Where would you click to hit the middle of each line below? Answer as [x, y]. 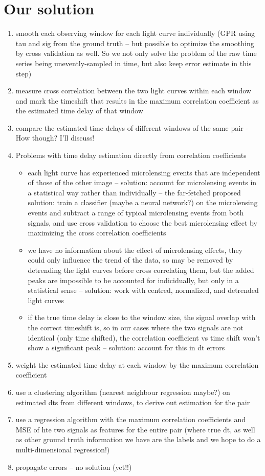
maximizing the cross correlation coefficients [97, 233]
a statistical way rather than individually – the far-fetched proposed [134, 192]
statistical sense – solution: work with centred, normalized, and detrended [143, 290]
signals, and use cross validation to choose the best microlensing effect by [142, 222]
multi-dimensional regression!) [63, 449]
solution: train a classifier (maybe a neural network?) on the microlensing [143, 202]
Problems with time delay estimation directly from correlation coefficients [131, 155]
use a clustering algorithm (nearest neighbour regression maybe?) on [123, 392]
